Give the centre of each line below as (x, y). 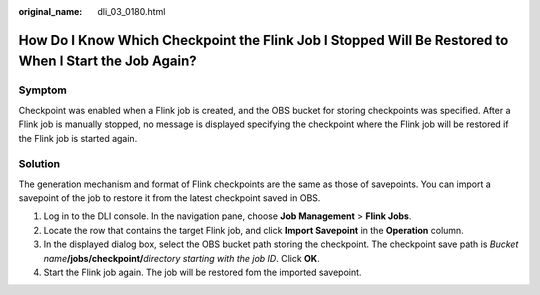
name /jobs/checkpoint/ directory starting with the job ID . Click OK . (181, 258)
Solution (39, 164)
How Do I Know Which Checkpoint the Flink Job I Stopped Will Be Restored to (263, 40)
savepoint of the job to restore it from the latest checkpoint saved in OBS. (169, 198)
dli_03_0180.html (131, 11)
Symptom (42, 90)
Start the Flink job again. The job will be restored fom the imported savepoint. (202, 272)
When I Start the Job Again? (107, 61)
